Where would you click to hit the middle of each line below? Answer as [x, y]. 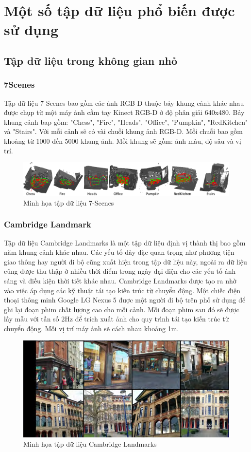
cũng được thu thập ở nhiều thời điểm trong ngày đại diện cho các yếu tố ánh [120, 271]
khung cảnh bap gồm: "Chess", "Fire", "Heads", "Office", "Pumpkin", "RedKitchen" [126, 122]
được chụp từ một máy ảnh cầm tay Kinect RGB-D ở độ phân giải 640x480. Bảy [124, 112]
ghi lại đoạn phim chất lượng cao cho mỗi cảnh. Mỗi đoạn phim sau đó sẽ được [122, 309]
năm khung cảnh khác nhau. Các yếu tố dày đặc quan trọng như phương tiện [119, 252]
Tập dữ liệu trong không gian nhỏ [91, 60]
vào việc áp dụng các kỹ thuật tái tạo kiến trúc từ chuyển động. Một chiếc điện [122, 290]
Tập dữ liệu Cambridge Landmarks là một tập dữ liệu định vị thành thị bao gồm [125, 242]
